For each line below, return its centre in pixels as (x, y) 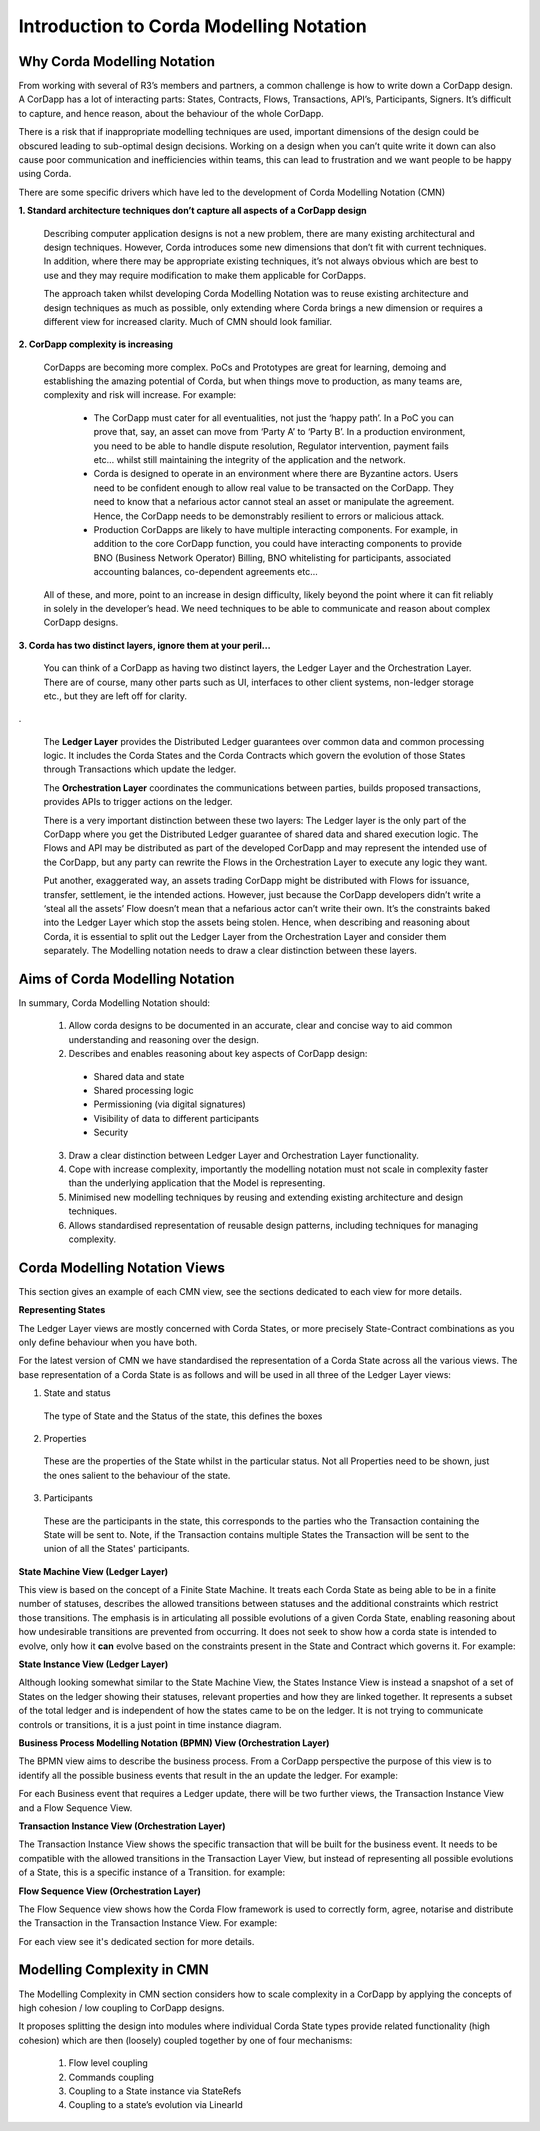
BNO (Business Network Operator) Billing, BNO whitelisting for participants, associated (272, 557)
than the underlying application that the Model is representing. (197, 1183)
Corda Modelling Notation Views (121, 1267)
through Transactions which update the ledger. (140, 769)
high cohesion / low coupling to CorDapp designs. (121, 2007)
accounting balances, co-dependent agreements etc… (206, 572)
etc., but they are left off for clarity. (115, 696)
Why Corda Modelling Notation (116, 61)
